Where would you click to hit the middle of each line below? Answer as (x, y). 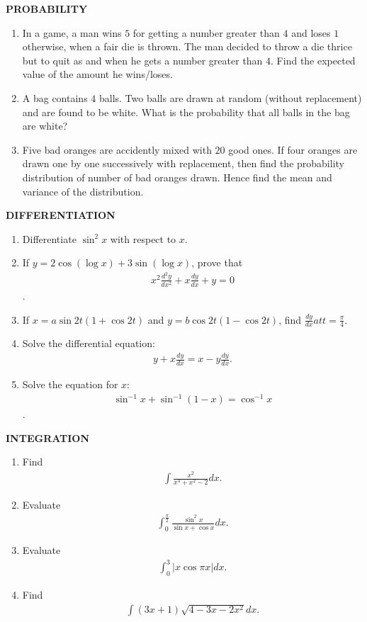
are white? (45, 126)
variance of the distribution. (83, 191)
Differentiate (49, 238)
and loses (311, 32)
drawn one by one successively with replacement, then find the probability (183, 163)
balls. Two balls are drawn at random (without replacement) (230, 97)
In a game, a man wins (72, 32)
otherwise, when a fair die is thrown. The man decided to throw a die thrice (187, 46)
